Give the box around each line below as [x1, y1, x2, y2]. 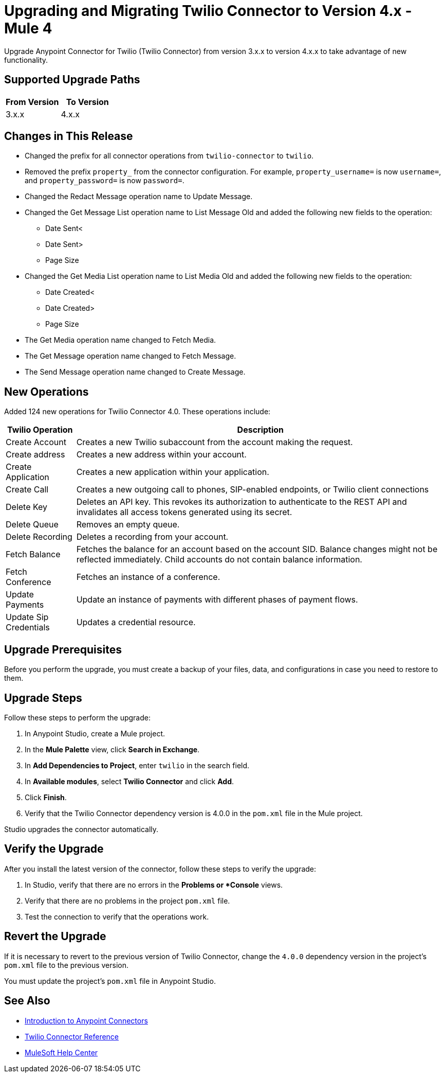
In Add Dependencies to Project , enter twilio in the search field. [25, 761, 250, 770]
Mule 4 [4, 20, 52, 37]
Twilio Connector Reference [25, 1032, 119, 1041]
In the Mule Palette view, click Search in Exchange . [25, 745, 200, 754]
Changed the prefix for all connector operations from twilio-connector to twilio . [25, 151, 314, 161]
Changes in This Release [4, 130, 133, 143]
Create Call [6, 484, 49, 495]
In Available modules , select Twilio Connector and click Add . [25, 776, 234, 786]
